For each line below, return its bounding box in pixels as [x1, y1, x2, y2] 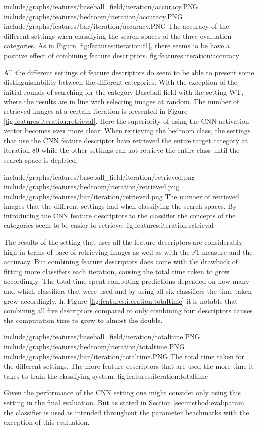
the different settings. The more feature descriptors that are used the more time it [4, 361, 254, 371]
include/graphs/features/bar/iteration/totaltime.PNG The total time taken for [4, 351, 245, 361]
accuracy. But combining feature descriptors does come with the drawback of [4, 256, 238, 267]
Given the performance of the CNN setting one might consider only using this [4, 387, 241, 398]
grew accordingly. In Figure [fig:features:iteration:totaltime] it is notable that [4, 295, 238, 306]
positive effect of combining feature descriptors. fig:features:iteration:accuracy [4, 50, 239, 60]
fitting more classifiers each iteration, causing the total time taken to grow [4, 266, 230, 276]
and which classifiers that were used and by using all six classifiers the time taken [4, 286, 252, 296]
